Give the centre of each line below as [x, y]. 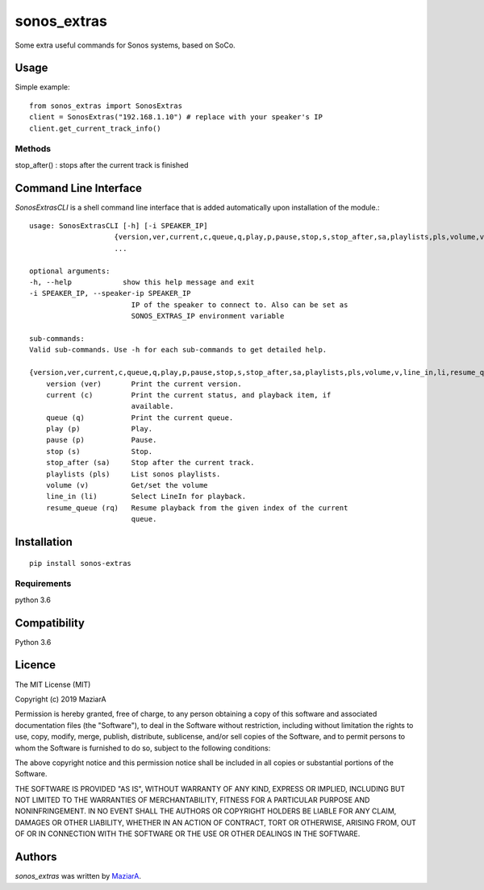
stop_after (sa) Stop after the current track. [150, 463]
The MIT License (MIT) [53, 684]
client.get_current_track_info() [95, 128]
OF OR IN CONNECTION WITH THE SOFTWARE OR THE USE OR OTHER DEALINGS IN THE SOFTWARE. [188, 834]
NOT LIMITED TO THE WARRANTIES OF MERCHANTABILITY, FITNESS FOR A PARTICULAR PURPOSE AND [192, 800]
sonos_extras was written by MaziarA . [78, 876]
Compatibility [50, 623]
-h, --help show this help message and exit [142, 283]
